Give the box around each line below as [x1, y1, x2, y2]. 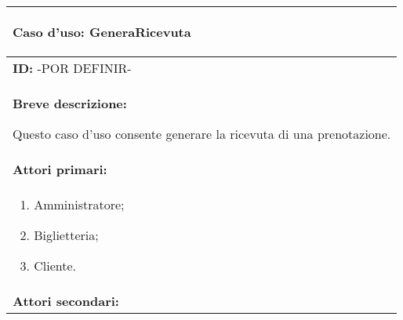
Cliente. [34, 256, 76, 275]
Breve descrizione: [13, 94, 127, 112]
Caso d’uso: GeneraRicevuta [13, 23, 191, 41]
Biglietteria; [34, 226, 99, 244]
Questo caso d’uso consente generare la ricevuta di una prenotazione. [13, 125, 391, 143]
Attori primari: [13, 160, 107, 178]
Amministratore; [34, 195, 125, 213]
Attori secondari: [13, 292, 119, 310]
